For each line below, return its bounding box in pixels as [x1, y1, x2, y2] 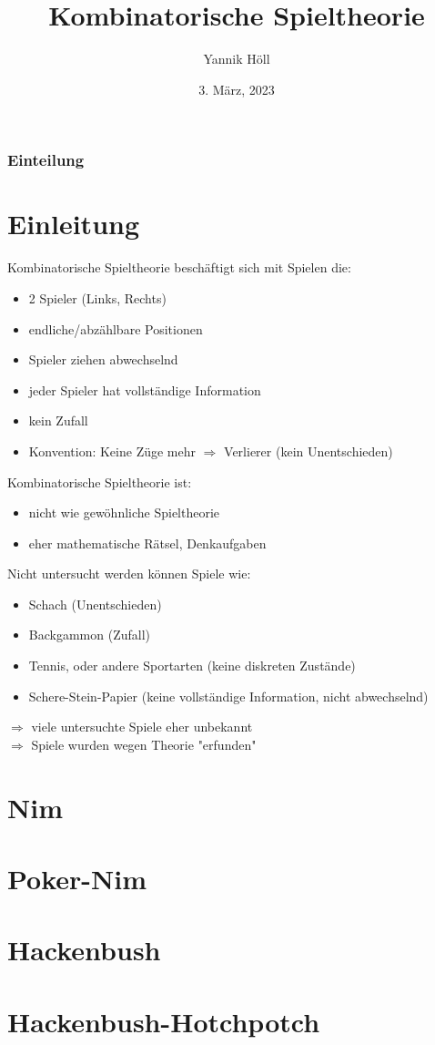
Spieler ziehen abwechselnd [28, 350, 178, 369]
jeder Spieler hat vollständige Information [28, 380, 261, 399]
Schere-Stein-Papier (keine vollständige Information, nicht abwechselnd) [28, 686, 429, 705]
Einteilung [7, 149, 85, 171]
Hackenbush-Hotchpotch [7, 1002, 320, 1040]
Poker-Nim [7, 860, 147, 897]
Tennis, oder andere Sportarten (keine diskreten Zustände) [28, 656, 356, 675]
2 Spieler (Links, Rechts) [28, 288, 167, 307]
